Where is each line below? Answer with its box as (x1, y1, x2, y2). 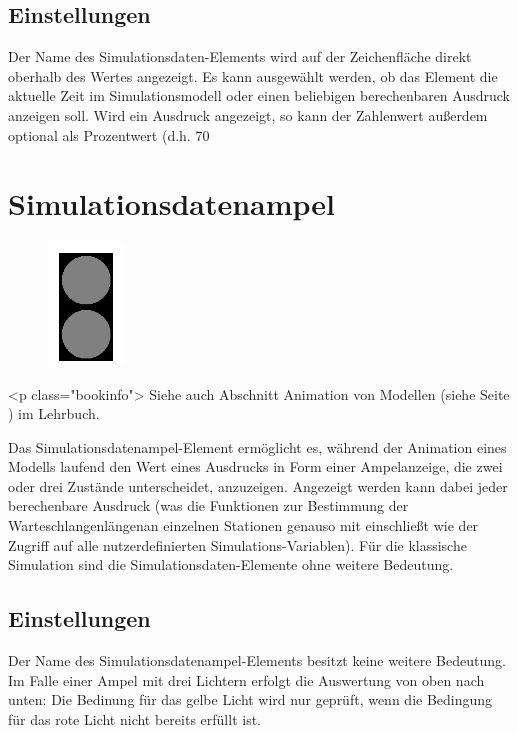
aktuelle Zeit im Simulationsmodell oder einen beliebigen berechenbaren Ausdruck (8, 85, 510, 106)
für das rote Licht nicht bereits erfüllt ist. (8, 708, 261, 729)
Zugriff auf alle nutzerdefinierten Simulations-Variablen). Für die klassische (8, 534, 467, 555)
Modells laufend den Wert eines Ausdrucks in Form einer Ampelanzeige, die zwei (8, 456, 503, 477)
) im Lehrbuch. (8, 403, 100, 424)
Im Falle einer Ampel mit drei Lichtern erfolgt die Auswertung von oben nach (8, 669, 485, 690)
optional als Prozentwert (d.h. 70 (8, 124, 210, 145)
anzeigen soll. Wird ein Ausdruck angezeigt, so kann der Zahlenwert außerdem (8, 104, 488, 125)
